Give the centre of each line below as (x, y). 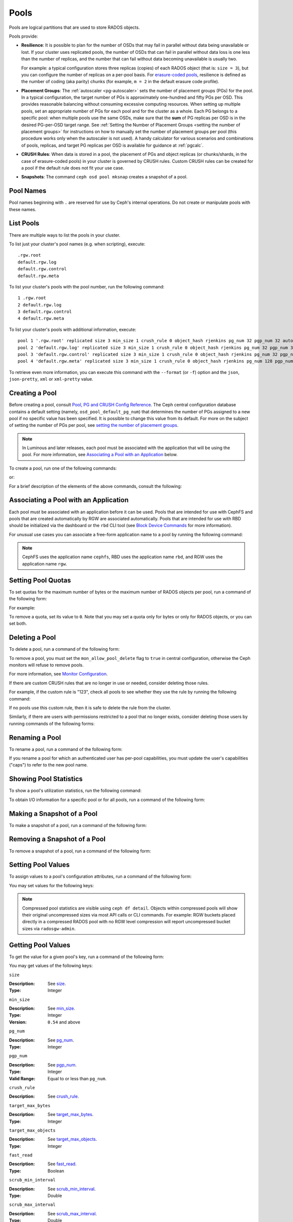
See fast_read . (62, 1164)
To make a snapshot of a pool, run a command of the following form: (78, 825)
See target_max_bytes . (71, 1114)
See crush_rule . (63, 1096)
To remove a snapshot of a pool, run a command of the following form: (80, 851)
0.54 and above (64, 1022)
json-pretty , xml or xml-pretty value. (51, 379)
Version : (18, 1022)
